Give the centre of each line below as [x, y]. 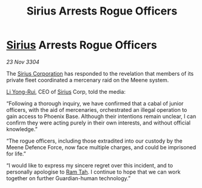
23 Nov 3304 [23, 62]
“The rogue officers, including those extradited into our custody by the [95, 141]
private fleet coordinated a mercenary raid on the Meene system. [88, 80]
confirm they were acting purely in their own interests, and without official [99, 123]
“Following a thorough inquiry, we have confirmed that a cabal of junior [95, 103]
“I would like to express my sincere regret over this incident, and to [90, 165]
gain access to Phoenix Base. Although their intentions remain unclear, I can [101, 116]
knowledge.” [22, 129]
